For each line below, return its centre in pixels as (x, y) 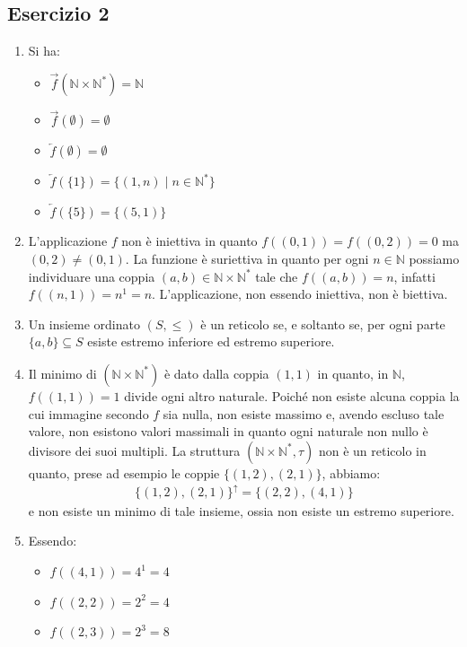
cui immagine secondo (88, 413)
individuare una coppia (92, 276)
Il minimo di (62, 373)
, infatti (414, 276)
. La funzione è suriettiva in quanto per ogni (247, 259)
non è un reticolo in (372, 450)
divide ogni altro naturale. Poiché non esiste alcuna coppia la (292, 395)
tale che (277, 276)
